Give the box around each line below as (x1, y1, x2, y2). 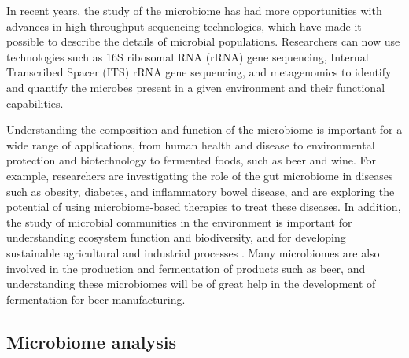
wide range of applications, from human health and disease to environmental (6, 136, 375, 153)
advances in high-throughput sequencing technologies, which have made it (6, 17, 362, 34)
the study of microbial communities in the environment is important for (6, 213, 352, 230)
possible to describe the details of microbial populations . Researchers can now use (6, 33, 400, 50)
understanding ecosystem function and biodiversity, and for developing (6, 229, 346, 245)
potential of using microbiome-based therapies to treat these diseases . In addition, (6, 198, 401, 215)
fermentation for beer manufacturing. (6, 290, 186, 307)
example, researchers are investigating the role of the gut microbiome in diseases (6, 167, 393, 183)
